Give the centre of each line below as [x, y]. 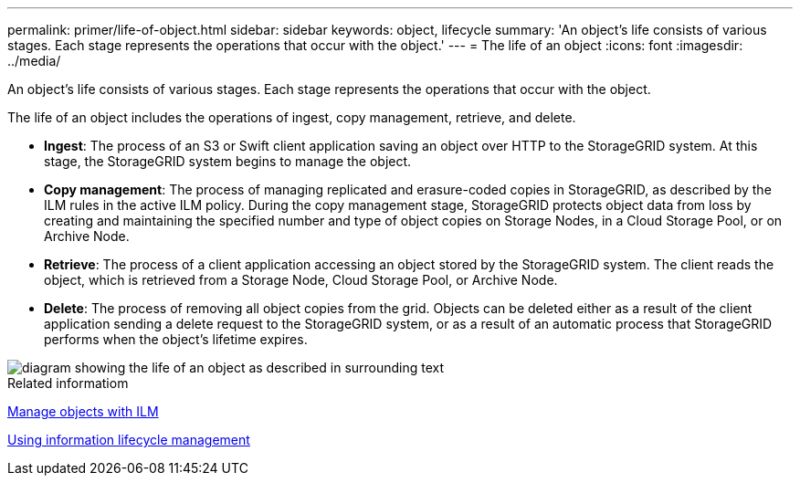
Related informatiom [68, 383]
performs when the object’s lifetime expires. [176, 339]
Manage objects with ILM [83, 411]
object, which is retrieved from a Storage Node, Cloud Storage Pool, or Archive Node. [301, 280]
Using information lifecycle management [129, 440]
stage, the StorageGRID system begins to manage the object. [228, 161]
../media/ [34, 61]
